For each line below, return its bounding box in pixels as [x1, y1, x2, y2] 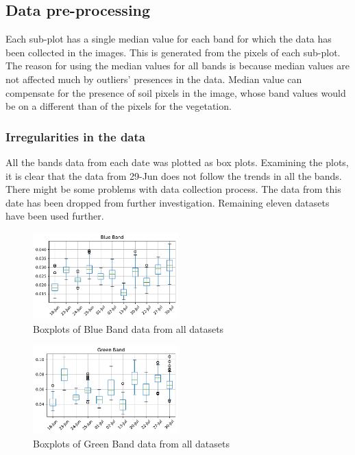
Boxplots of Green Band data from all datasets [33, 436, 230, 450]
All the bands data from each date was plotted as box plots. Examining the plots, [5, 154, 349, 169]
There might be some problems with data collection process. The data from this [5, 182, 341, 196]
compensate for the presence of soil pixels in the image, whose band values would [5, 85, 346, 100]
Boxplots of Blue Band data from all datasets [33, 321, 224, 336]
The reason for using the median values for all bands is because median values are [5, 58, 350, 73]
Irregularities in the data [5, 128, 145, 145]
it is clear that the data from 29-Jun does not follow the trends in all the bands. [5, 168, 342, 183]
